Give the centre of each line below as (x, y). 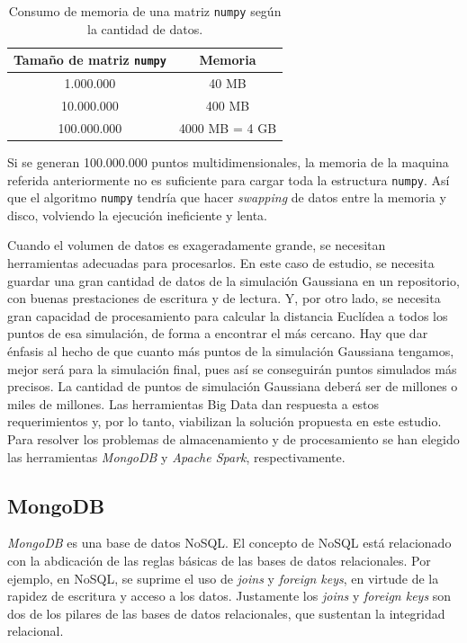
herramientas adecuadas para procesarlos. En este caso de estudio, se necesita (221, 263)
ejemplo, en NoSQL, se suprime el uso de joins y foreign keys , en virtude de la (223, 578)
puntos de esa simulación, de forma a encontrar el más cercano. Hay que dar (218, 333)
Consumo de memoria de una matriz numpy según (145, 11)
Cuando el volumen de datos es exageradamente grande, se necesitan (197, 245)
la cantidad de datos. (145, 28)
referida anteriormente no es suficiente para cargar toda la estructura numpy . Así (229, 179)
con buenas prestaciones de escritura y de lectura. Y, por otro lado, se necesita (224, 298)
